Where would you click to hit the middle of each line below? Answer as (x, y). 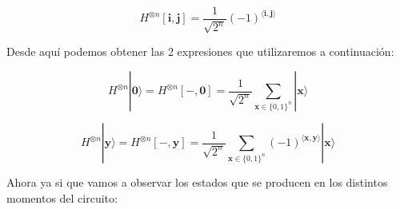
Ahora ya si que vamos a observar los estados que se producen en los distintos (197, 182)
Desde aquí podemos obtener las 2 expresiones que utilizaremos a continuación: (200, 51)
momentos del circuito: (62, 197)
